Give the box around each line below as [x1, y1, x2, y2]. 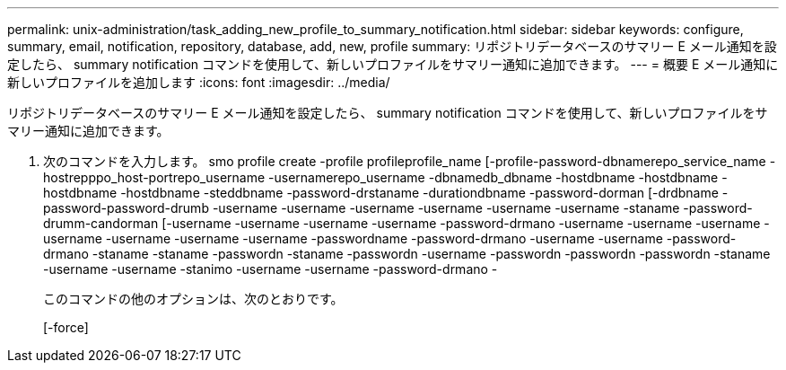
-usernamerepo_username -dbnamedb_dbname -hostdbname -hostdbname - [268, 170, 728, 185]
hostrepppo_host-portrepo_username [43, 170, 266, 185]
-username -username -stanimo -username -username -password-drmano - [43, 261, 498, 277]
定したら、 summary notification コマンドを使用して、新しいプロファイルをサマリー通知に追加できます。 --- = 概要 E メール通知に [7, 57, 779, 72]
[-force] [43, 320, 89, 335]
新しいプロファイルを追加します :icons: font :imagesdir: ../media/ [7, 75, 390, 90]
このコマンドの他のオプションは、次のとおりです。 [43, 291, 344, 306]
